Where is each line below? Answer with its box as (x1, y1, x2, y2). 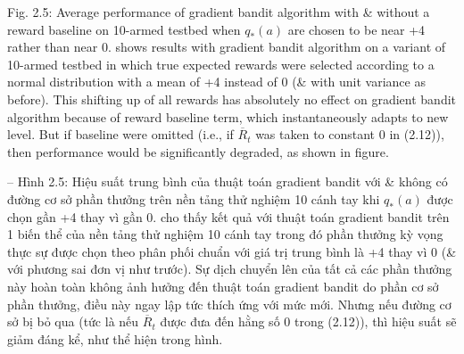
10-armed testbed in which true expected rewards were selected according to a (7, 54, 435, 73)
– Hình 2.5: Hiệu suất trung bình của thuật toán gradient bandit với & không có (7, 172, 448, 191)
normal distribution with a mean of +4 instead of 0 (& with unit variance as (7, 72, 426, 91)
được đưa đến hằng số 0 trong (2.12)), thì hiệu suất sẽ (160, 312, 457, 331)
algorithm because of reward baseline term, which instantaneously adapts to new (7, 107, 449, 126)
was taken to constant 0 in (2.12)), (255, 125, 444, 144)
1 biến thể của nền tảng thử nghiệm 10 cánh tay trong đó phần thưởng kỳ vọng (7, 225, 443, 243)
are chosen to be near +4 (287, 20, 426, 38)
